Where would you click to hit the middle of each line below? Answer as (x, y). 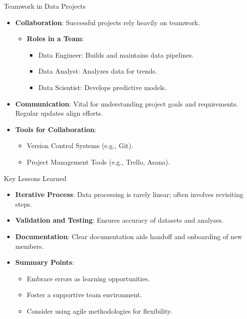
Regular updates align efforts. (59, 113)
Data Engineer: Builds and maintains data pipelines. (116, 54)
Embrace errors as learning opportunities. (88, 278)
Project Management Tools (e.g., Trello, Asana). (98, 161)
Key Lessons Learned (35, 178)
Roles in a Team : (55, 38)
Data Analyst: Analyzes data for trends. (98, 71)
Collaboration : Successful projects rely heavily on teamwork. (108, 22)
